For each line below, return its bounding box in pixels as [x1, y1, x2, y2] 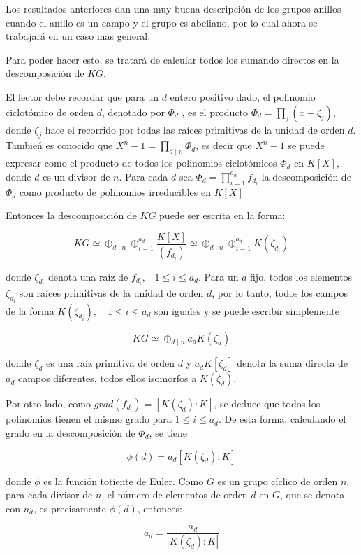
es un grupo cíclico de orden [217, 473, 338, 488]
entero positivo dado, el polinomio [170, 89, 316, 104]
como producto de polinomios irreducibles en [19, 184, 211, 199]
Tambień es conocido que [6, 138, 113, 153]
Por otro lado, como [6, 396, 91, 411]
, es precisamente [33, 500, 106, 515]
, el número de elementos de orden [101, 487, 248, 502]
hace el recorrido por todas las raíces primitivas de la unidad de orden [45, 122, 345, 136]
